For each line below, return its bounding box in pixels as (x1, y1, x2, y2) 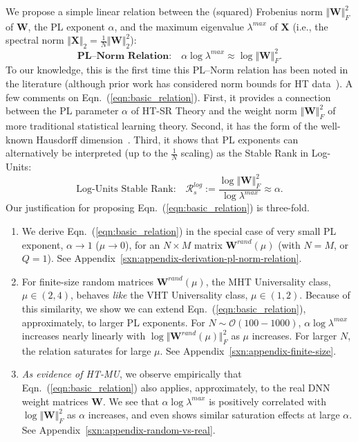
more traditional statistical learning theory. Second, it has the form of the (6, 118, 318, 133)
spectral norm (6, 33, 64, 47)
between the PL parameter (6, 103, 119, 118)
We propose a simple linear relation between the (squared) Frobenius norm (6, 4, 323, 18)
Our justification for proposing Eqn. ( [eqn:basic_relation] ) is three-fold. (6, 200, 310, 215)
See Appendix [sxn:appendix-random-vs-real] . (21, 423, 216, 437)
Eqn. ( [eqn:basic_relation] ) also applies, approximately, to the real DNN (21, 380, 330, 395)
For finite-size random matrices (21, 274, 154, 288)
